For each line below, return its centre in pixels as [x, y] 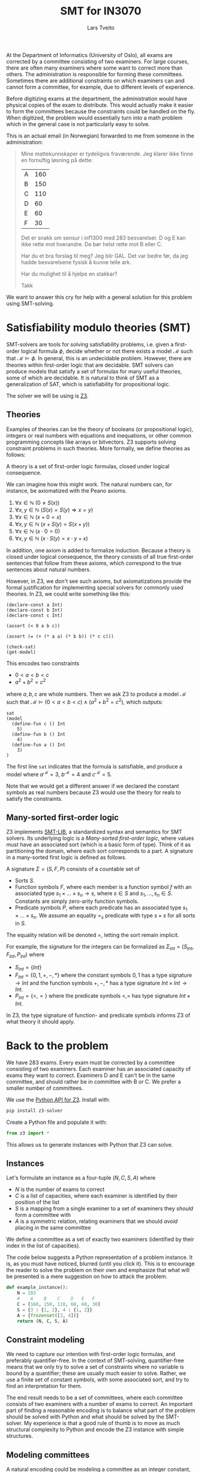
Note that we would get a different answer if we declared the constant [93, 786]
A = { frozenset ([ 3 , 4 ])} [48, 1315]
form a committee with [43, 1215]
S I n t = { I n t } [28, 968]
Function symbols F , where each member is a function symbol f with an [103, 887]
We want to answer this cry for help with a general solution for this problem [99, 297]
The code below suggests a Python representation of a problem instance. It [100, 1257]
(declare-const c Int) [34, 615]
